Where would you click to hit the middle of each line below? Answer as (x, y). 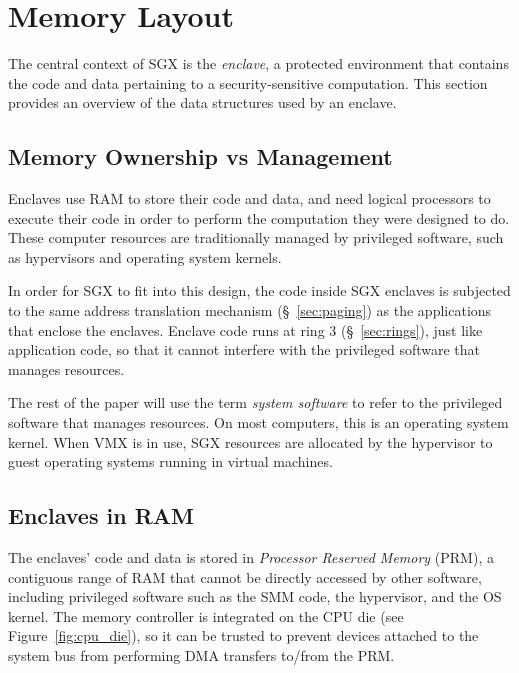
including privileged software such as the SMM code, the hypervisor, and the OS (255, 596)
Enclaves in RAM (101, 515)
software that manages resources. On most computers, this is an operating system (258, 422)
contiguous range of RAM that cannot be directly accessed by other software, (245, 576)
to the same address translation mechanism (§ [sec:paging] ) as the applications (250, 310)
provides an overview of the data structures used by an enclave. (202, 102)
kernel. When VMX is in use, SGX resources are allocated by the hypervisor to (250, 441)
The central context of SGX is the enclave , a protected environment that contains (258, 63)
